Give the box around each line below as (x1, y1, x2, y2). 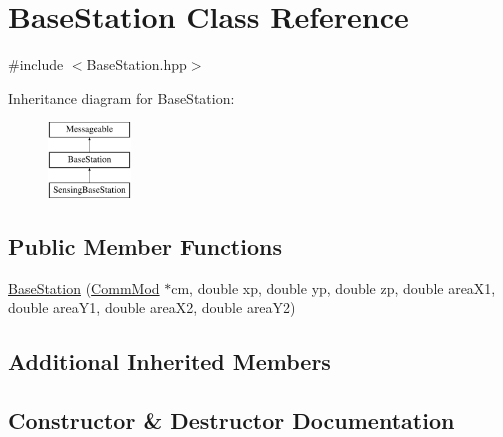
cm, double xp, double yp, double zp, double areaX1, (171, 277, 496, 298)
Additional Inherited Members (8, 346, 331, 377)
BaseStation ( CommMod (8, 277, 160, 298)
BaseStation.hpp (86, 54, 187, 75)
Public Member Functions (8, 230, 282, 261)
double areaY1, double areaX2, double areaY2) (8, 297, 296, 318)
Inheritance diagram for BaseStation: (8, 87, 235, 108)
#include (8, 54, 64, 75)
